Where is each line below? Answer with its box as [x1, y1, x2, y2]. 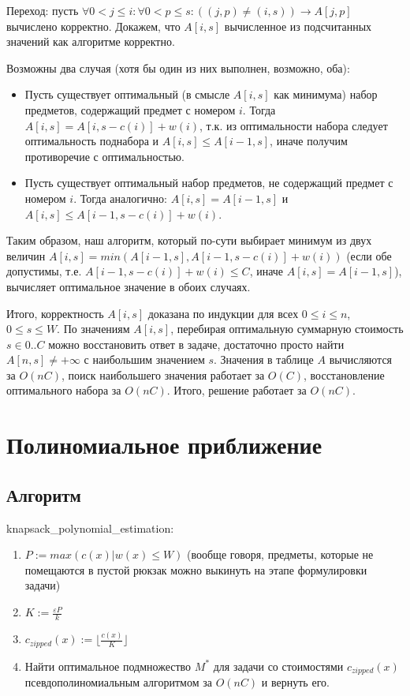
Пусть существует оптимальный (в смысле [24, 86, 230, 103]
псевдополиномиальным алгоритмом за [24, 674, 212, 690]
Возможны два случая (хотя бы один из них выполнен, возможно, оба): [6, 59, 350, 76]
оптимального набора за [6, 382, 121, 399]
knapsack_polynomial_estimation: [6, 519, 174, 536]
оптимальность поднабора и [24, 133, 158, 149]
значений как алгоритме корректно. [6, 33, 175, 50]
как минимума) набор [274, 86, 378, 103]
